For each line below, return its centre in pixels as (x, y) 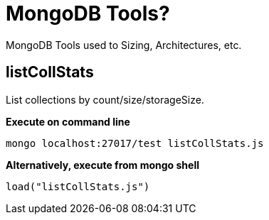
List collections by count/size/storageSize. (105, 99)
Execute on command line (68, 121)
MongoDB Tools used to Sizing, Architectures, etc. (124, 45)
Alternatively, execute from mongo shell (102, 165)
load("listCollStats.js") (78, 186)
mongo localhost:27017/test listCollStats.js (135, 143)
